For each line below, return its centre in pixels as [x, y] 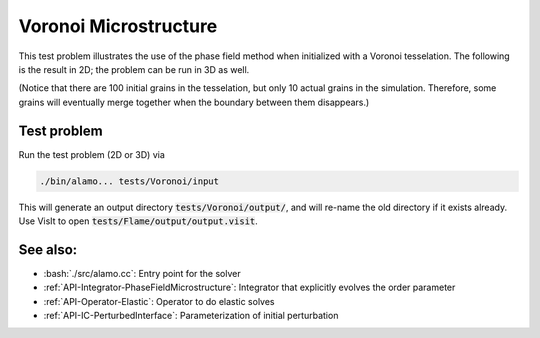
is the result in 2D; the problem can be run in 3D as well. [134, 69]
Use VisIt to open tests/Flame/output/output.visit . [138, 221]
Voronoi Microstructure [118, 26]
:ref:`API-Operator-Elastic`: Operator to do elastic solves [159, 301]
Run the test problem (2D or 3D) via [91, 154]
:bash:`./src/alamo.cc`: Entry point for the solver [142, 273]
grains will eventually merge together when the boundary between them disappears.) [194, 102]
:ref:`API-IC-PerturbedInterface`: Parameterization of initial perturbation [191, 316]
